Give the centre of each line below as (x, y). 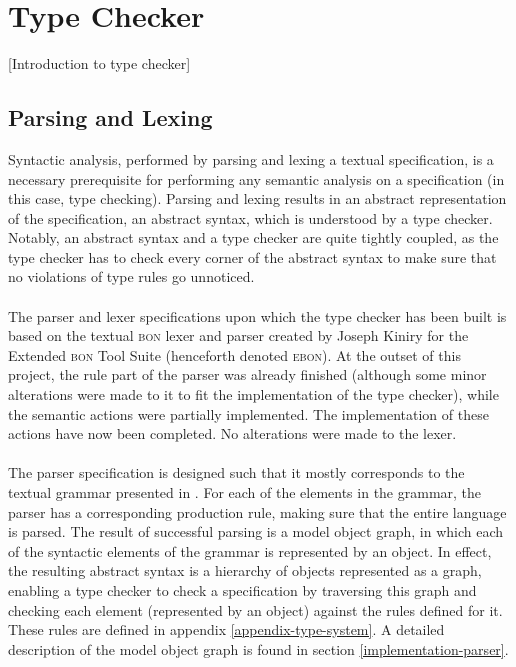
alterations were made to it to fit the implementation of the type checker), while (253, 394)
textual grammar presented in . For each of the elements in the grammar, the (245, 492)
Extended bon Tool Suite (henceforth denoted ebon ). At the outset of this (234, 354)
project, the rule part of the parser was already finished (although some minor (247, 374)
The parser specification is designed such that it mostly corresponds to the (236, 472)
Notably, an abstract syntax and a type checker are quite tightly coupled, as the (253, 237)
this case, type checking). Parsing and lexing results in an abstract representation (257, 198)
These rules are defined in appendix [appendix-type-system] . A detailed (226, 629)
